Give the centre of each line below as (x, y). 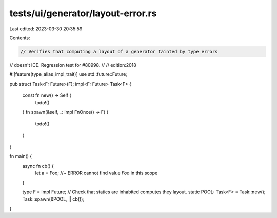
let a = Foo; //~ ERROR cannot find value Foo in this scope (96, 173)
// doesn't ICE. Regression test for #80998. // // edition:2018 (73, 65)
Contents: (20, 38)
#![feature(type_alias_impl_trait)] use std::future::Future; (68, 74)
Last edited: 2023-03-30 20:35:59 (46, 29)
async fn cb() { (38, 166)
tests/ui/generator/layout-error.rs (83, 13)
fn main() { (21, 156)
